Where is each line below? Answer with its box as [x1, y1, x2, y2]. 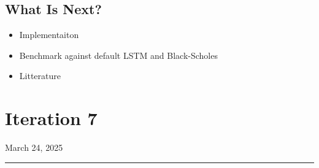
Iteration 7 [5, 105, 98, 131]
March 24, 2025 [5, 141, 63, 154]
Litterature [19, 69, 61, 82]
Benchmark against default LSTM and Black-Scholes [19, 48, 218, 61]
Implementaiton [19, 28, 79, 41]
